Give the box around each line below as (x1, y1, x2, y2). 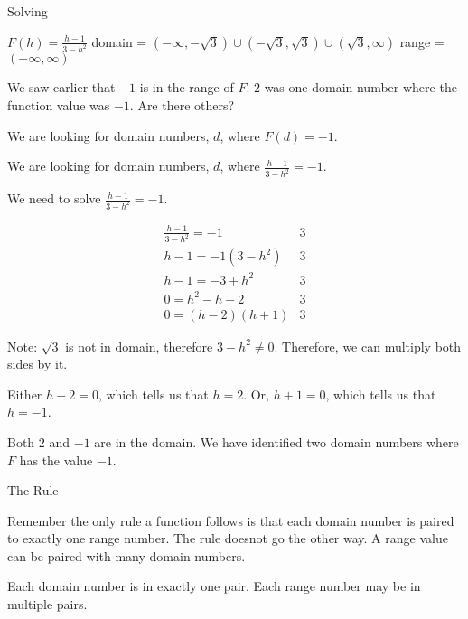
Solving (7, 2, 48, 20)
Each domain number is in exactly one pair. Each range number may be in (7, 577, 421, 596)
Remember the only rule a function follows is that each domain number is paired (7, 511, 454, 530)
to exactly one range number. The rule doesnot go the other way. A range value (7, 529, 448, 548)
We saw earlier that (7, 78, 116, 97)
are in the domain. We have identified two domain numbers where (94, 432, 459, 451)
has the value (19, 450, 93, 469)
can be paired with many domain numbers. (7, 546, 246, 565)
